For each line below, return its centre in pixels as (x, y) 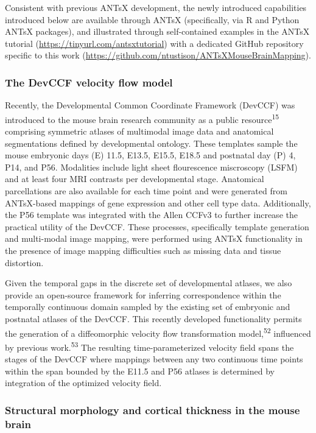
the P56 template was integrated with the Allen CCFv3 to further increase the (151, 215)
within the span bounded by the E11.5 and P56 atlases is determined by (140, 371)
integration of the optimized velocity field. (83, 383)
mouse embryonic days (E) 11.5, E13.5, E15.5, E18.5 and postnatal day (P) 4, (150, 155)
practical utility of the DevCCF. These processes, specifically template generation (157, 226)
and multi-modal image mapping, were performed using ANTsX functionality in (154, 238)
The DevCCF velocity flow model (89, 82)
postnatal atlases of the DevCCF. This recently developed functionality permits (153, 318)
